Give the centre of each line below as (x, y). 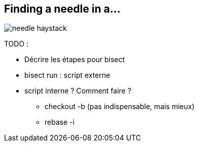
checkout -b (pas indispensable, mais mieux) (120, 107)
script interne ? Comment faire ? (78, 91)
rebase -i (60, 122)
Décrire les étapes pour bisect (75, 60)
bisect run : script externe (67, 75)
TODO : (16, 44)
